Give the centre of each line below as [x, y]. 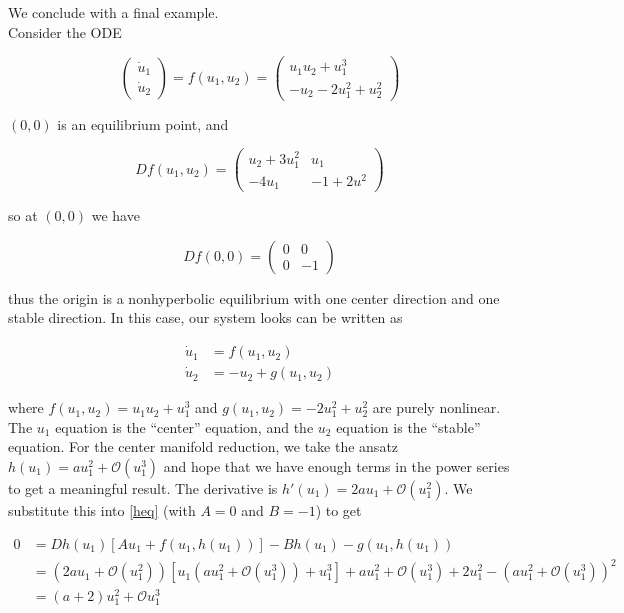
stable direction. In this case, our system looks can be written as [205, 317]
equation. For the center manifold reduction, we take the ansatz [203, 446]
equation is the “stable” [408, 426]
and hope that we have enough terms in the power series [336, 465]
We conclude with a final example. [113, 12]
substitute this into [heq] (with [102, 509]
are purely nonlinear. [436, 407]
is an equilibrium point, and [143, 123]
